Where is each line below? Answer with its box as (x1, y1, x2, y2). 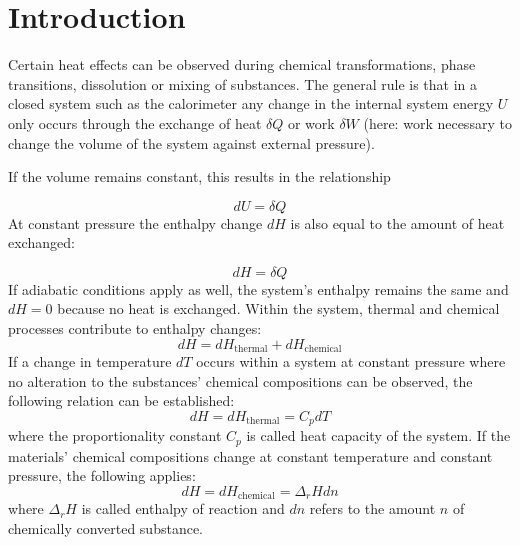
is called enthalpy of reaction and (81, 498, 285, 519)
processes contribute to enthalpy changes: (8, 318, 262, 339)
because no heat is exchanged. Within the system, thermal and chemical (57, 298, 500, 319)
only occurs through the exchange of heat (8, 112, 262, 133)
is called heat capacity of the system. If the (246, 425, 511, 446)
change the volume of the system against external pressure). (8, 132, 375, 153)
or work (287, 112, 335, 133)
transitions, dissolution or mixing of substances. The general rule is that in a (8, 73, 478, 94)
